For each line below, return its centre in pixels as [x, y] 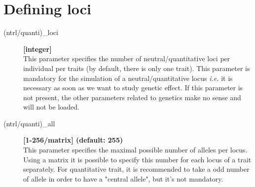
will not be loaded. [51, 107]
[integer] [37, 49]
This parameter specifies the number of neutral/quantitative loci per [127, 58]
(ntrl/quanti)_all [29, 123]
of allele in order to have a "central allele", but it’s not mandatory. [123, 178]
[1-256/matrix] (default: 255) [73, 140]
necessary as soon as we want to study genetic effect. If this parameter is [133, 88]
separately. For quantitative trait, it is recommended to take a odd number [136, 169]
